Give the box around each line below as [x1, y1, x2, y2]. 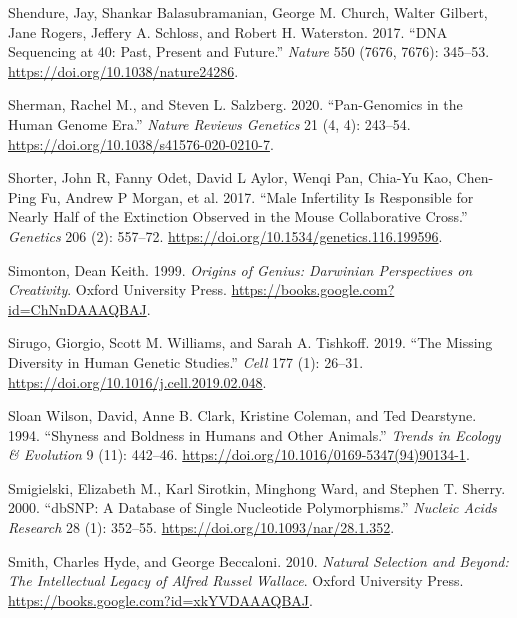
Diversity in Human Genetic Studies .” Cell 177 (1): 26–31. [8, 351, 364, 372]
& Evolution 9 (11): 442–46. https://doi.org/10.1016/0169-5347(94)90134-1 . [8, 444, 470, 465]
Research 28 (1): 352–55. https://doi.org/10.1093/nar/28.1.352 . [8, 517, 395, 538]
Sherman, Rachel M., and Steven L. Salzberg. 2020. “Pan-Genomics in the [8, 94, 463, 115]
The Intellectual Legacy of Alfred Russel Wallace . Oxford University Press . [8, 570, 464, 591]
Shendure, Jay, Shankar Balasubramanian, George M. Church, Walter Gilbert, [8, 2, 488, 22]
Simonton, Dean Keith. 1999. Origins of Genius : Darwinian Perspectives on [8, 259, 473, 280]
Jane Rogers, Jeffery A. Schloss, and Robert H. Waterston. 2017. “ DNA [8, 21, 448, 42]
